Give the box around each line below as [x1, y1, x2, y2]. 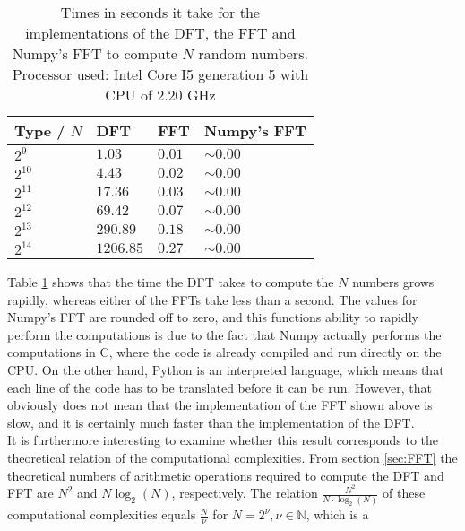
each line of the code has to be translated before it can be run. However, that [7, 378, 432, 396]
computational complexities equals [7, 505, 196, 524]
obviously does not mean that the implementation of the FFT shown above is [7, 396, 433, 414]
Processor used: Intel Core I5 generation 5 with [12, 64, 309, 84]
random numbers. [198, 43, 308, 64]
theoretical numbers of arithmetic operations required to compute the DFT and [7, 466, 444, 484]
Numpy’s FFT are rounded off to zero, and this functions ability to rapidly [7, 308, 418, 326]
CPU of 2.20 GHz [105, 84, 216, 105]
